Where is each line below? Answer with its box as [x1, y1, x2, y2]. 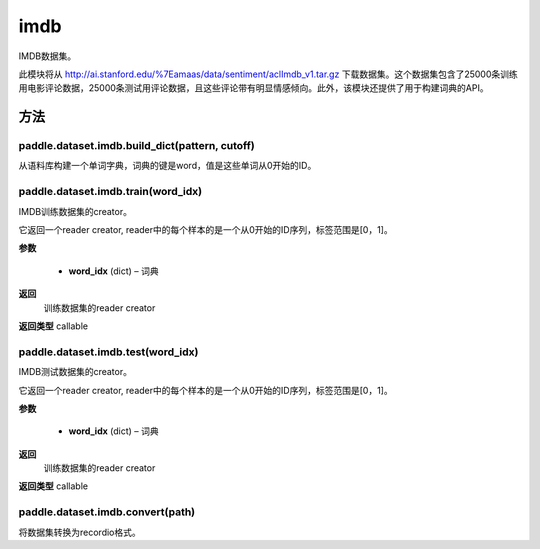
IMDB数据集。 [18, 50, 77, 62]
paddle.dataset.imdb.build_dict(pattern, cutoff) [18, 139, 255, 153]
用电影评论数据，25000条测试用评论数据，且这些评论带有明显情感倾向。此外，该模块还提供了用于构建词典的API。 [18, 82, 489, 94]
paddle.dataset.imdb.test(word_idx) [18, 345, 199, 359]
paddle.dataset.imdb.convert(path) [18, 505, 196, 519]
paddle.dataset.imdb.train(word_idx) [18, 185, 203, 199]
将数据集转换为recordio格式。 [18, 526, 141, 538]
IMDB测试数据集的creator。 [18, 366, 132, 378]
